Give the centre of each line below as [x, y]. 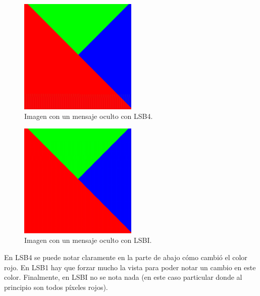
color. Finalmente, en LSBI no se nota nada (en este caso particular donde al [123, 277]
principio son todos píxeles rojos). [56, 287]
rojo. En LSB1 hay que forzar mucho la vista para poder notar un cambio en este [130, 267]
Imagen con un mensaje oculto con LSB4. [89, 116]
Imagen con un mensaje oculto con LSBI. [88, 240]
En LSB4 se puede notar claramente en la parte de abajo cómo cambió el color [126, 257]
